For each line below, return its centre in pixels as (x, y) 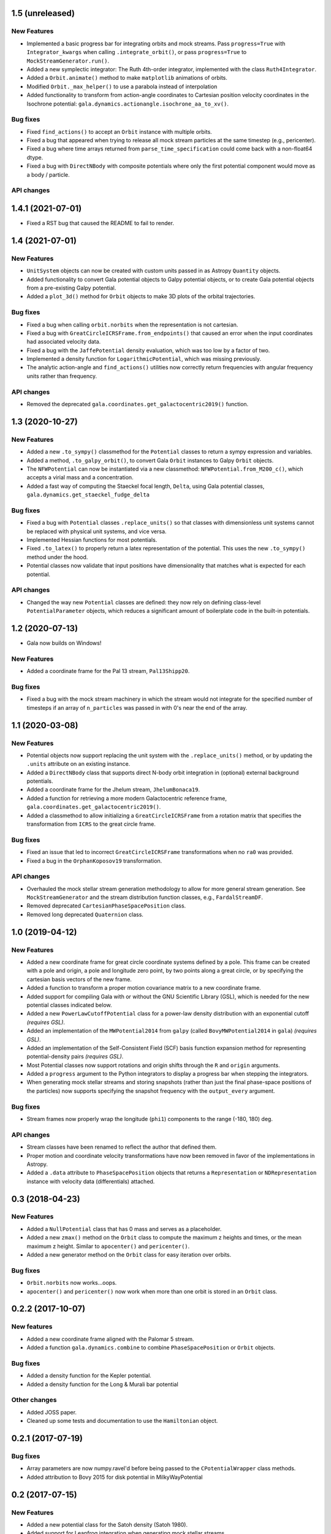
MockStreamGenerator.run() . (68, 61)
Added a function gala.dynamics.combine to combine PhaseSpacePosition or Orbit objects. (151, 1347)
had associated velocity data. (64, 342)
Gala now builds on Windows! (64, 643)
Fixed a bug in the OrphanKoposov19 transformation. (94, 861)
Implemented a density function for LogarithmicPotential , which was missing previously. (144, 359)
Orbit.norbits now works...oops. (72, 1283)
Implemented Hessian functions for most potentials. (92, 540)
